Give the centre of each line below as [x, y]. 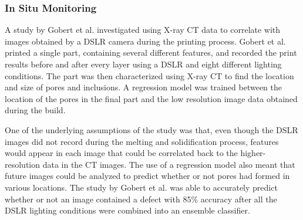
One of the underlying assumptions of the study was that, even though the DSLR [151, 129]
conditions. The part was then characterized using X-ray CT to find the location [149, 75]
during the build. [35, 110]
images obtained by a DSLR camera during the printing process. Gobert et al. [145, 41]
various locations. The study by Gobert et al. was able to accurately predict [141, 187]
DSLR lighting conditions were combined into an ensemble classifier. [127, 210]
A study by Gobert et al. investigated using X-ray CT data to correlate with [143, 30]
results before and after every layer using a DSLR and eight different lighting [143, 64]
